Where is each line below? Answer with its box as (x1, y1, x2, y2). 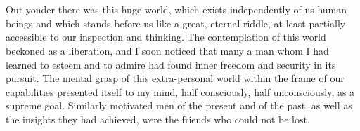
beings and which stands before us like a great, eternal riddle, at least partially (6, 15, 346, 30)
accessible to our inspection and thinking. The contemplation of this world (6, 29, 326, 44)
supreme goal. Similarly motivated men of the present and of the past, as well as (6, 98, 352, 113)
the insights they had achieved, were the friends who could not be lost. (6, 111, 310, 126)
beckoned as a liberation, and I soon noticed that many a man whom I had (6, 43, 329, 57)
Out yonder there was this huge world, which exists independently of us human (6, 2, 347, 17)
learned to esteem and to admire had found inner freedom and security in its (6, 57, 336, 71)
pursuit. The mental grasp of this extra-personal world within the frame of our (6, 71, 345, 85)
